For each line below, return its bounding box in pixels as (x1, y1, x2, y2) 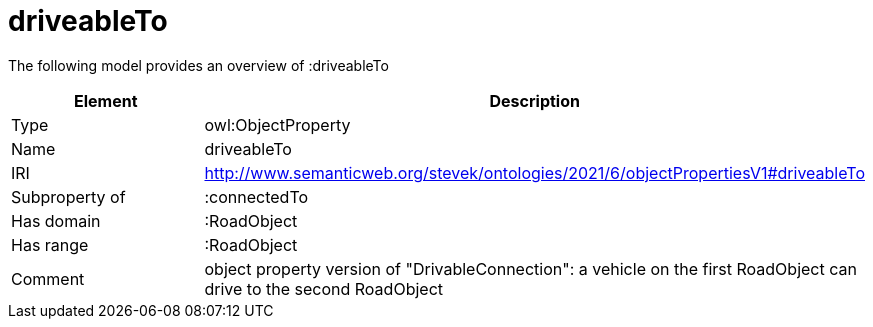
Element (73, 90, 138, 111)
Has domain (11, 210, 101, 231)
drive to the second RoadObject (204, 278, 443, 299)
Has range (11, 234, 89, 255)
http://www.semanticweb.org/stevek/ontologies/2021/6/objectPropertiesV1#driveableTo (204, 162, 865, 183)
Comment (11, 268, 85, 289)
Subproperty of (11, 186, 126, 207)
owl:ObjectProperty (204, 114, 351, 135)
